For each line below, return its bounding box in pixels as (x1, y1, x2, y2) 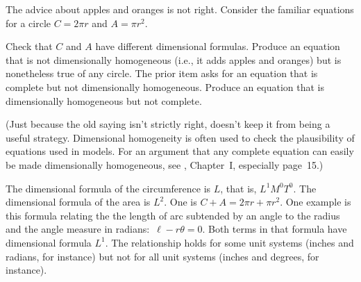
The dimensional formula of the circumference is (6, 181, 211, 195)
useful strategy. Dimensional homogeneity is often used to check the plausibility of (6, 130, 355, 144)
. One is (164, 194, 197, 209)
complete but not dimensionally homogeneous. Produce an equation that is (6, 79, 324, 94)
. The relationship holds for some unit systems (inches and (105, 235, 354, 249)
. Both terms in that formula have (202, 222, 347, 236)
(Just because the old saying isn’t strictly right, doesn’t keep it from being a (6, 117, 330, 131)
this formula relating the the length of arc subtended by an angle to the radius (6, 208, 340, 222)
